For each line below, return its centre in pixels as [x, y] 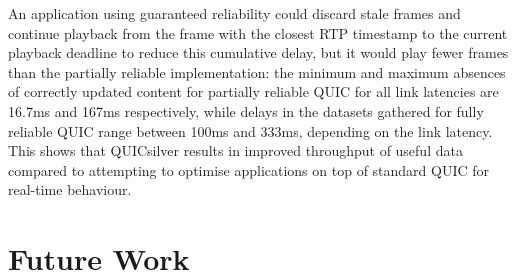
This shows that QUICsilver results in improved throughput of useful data [235, 150]
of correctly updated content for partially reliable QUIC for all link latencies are [253, 91]
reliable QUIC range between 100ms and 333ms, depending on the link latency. [250, 130]
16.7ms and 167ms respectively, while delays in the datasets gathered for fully [246, 110]
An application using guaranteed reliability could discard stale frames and [234, 13]
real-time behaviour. [70, 189]
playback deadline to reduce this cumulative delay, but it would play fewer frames [258, 52]
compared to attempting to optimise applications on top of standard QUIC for [249, 169]
